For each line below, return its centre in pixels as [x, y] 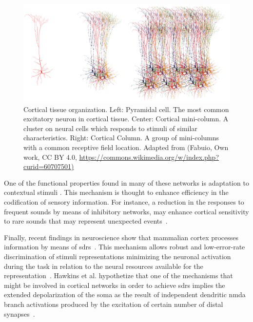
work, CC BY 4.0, [50, 157]
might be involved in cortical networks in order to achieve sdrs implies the [115, 285]
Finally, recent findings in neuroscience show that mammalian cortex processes [121, 237]
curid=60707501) [49, 166]
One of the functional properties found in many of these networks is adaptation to [126, 182]
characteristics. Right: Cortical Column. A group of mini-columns [121, 138]
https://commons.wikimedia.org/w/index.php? [149, 157]
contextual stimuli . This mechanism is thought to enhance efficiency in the [116, 192]
